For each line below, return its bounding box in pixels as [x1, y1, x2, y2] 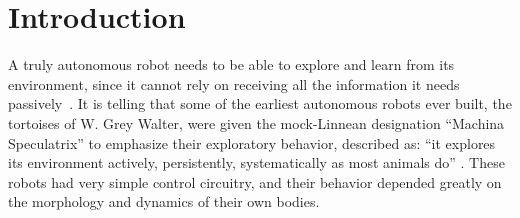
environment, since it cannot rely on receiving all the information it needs [8, 73, 460, 94]
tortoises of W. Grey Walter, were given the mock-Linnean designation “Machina [8, 112, 505, 133]
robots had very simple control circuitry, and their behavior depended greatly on [8, 171, 502, 192]
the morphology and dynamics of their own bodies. [8, 191, 320, 212]
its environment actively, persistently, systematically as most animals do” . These [8, 152, 505, 173]
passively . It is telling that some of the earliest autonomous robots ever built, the [8, 93, 512, 114]
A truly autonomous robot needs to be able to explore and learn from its [8, 54, 455, 75]
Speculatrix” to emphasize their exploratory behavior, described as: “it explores [8, 132, 496, 153]
